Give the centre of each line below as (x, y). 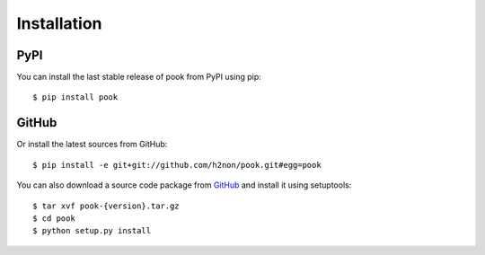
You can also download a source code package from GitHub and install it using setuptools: (184, 185)
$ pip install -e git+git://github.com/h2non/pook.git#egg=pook (177, 165)
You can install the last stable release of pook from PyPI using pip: (139, 77)
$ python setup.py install (92, 231)
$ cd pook (54, 218)
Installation (59, 23)
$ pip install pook (75, 97)
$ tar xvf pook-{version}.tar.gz (106, 206)
